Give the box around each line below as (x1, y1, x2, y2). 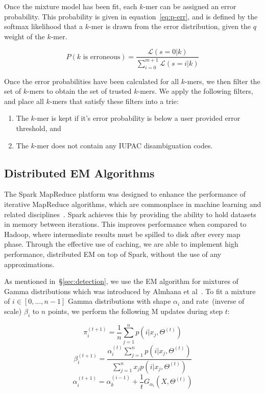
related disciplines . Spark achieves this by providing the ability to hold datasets (4, 208, 256, 219)
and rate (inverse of (182, 296, 245, 306)
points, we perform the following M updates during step (47, 305, 223, 316)
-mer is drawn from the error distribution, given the (89, 21, 251, 32)
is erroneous (83, 53, 121, 61)
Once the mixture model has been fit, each (4, 1, 137, 11)
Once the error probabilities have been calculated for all (4, 75, 179, 86)
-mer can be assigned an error (143, 1, 236, 11)
